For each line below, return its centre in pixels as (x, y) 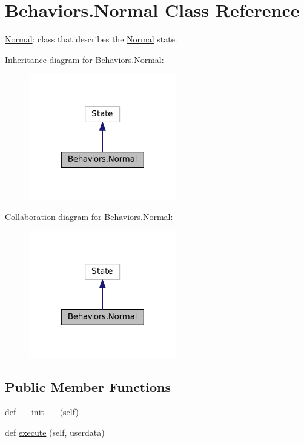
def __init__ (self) (42, 412)
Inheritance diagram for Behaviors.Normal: (84, 59)
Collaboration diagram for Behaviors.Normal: (89, 217)
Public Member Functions (88, 386)
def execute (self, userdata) (55, 432)
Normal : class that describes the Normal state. (91, 39)
